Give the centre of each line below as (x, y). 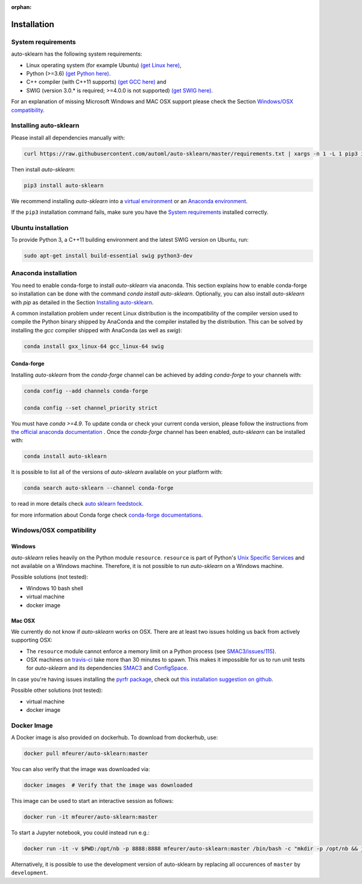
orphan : (21, 7)
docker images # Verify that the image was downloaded (108, 785)
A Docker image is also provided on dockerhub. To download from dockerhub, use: (115, 738)
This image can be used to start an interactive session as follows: (92, 801)
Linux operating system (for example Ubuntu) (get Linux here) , (104, 65)
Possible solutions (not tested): (50, 577)
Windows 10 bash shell (55, 588)
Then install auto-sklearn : (43, 169)
